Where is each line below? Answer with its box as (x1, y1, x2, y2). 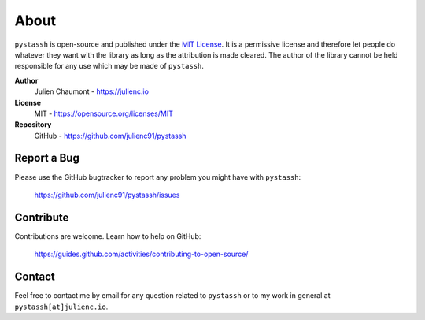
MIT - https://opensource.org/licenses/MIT (34, 109, 173, 118)
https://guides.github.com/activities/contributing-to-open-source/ (34, 249, 249, 259)
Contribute (14, 210, 69, 224)
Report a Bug (14, 151, 80, 165)
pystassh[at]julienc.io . (14, 302, 109, 311)
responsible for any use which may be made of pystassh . (14, 61, 205, 71)
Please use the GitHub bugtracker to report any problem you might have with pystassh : (14, 172, 301, 181)
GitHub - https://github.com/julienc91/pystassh (34, 131, 187, 140)
